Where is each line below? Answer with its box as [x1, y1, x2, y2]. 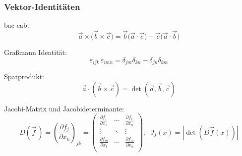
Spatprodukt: [4, 71, 44, 82]
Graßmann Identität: [4, 47, 67, 57]
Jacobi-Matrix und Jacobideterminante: [4, 103, 124, 113]
